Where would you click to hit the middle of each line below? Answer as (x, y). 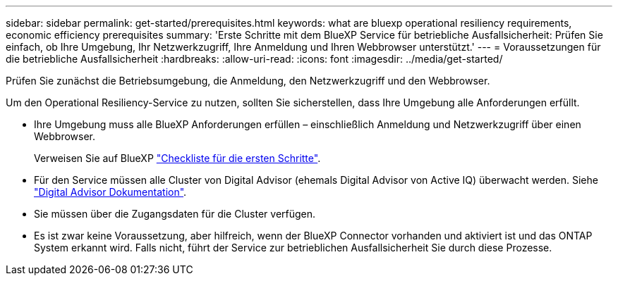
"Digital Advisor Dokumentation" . (110, 192)
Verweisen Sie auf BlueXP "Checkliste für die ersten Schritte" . (177, 158)
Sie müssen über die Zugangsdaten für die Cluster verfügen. (175, 214)
